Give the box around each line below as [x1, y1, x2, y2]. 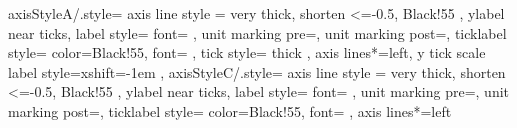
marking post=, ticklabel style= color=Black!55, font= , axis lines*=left [8, 100, 452, 121]
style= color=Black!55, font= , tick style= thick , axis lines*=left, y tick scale [8, 42, 486, 63]
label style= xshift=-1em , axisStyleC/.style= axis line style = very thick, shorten [8, 61, 506, 82]
